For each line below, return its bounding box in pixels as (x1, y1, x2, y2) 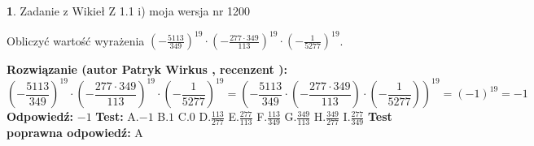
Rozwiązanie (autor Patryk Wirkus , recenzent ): (7, 61, 287, 78)
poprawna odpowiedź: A (7, 124, 143, 141)
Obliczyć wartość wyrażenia (7, 32, 145, 49)
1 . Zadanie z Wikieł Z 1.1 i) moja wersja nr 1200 (7, 2, 251, 19)
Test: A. (95, 108, 139, 125)
